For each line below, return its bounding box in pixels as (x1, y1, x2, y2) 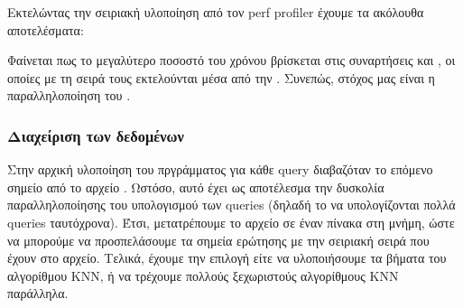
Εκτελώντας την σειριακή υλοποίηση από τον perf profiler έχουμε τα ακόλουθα (7, 3, 424, 21)
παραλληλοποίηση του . (7, 86, 131, 105)
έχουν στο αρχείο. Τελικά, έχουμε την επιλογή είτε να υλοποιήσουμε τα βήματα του (7, 248, 447, 267)
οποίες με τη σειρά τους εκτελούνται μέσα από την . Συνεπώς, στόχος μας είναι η (7, 68, 435, 87)
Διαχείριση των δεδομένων (7, 124, 184, 146)
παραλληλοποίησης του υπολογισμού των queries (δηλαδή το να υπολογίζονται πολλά (7, 195, 456, 214)
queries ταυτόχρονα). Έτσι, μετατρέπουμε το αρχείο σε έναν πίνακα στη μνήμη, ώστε (7, 212, 455, 231)
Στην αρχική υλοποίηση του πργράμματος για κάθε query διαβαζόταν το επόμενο (7, 160, 433, 179)
